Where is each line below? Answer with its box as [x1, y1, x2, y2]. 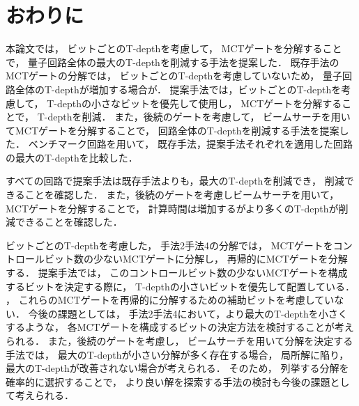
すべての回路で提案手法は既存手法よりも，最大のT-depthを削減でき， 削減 [6, 173, 344, 188]
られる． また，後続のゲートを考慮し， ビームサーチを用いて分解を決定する [6, 334, 353, 348]
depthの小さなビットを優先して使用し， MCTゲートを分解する [57, 95, 342, 110]
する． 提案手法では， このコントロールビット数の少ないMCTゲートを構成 [6, 265, 348, 280]
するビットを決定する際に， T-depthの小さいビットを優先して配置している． [6, 279, 355, 293]
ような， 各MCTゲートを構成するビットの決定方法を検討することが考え [24, 320, 354, 334]
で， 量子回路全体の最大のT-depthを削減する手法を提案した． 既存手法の [6, 54, 339, 69]
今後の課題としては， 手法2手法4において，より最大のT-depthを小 [28, 306, 328, 320]
